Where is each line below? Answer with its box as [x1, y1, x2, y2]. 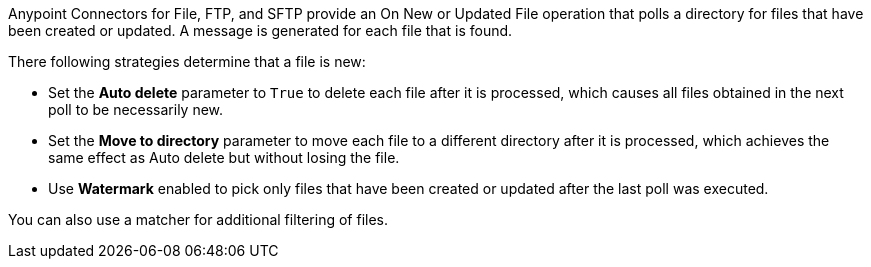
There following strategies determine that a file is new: [8, 53, 366, 70]
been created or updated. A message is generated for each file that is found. [8, 22, 513, 39]
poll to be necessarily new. [48, 101, 224, 118]
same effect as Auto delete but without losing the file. [48, 149, 400, 166]
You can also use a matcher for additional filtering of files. [8, 211, 389, 228]
